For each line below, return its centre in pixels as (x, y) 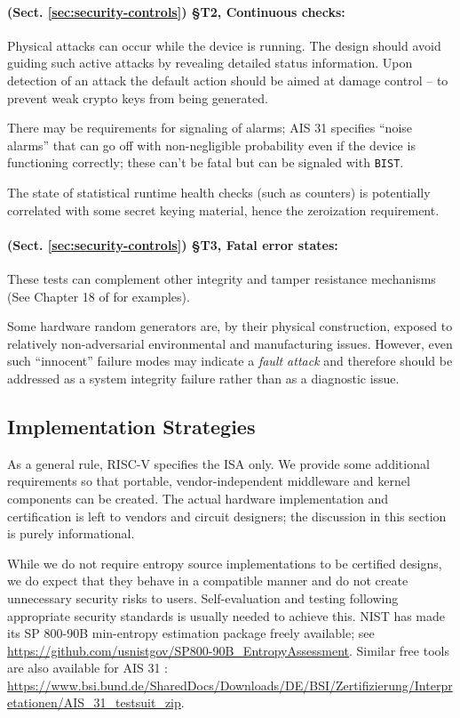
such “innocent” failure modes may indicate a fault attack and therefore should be (230, 361)
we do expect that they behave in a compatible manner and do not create (208, 581)
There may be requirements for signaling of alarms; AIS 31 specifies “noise (210, 128)
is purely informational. (71, 533)
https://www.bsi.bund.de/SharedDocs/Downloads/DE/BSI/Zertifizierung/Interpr (230, 685)
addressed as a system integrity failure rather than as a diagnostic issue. (203, 378)
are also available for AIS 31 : (87, 668)
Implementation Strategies (131, 426)
